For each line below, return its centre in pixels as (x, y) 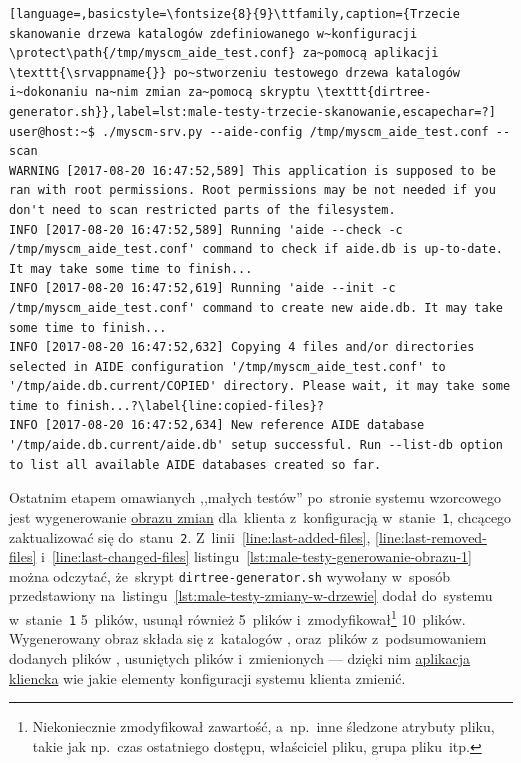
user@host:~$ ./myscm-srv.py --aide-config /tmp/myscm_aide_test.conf (249, 131)
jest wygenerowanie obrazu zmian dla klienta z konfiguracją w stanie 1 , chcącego (260, 516)
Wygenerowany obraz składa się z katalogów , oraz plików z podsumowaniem (248, 638)
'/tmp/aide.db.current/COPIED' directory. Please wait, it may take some (260, 386)
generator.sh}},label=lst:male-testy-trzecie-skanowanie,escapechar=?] (252, 111)
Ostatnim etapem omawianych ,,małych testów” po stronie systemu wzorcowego (255, 497)
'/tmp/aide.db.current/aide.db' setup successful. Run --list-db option (256, 445)
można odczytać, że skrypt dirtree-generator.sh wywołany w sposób (229, 575)
